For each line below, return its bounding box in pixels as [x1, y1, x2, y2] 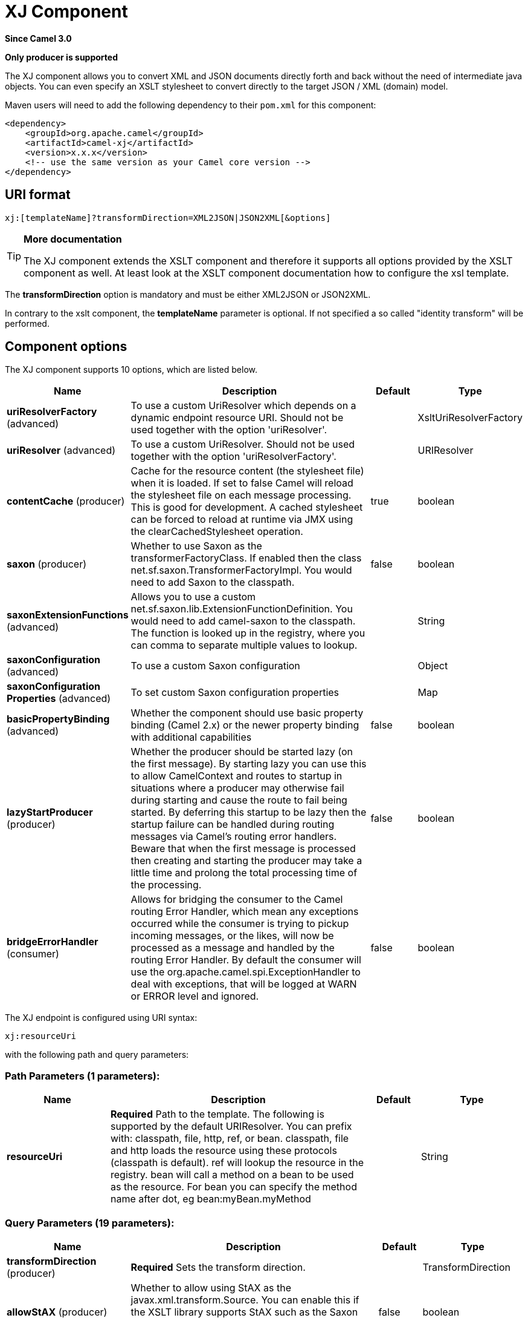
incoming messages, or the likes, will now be [130, 929, 334, 942]
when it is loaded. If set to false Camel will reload [130, 477, 353, 490]
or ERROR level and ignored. [130, 990, 259, 1003]
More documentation [24, 232, 122, 245]
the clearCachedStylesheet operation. [130, 525, 303, 538]
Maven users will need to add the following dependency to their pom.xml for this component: [5, 99, 376, 110]
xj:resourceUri [5, 1031, 77, 1041]
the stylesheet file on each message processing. [130, 489, 352, 502]
